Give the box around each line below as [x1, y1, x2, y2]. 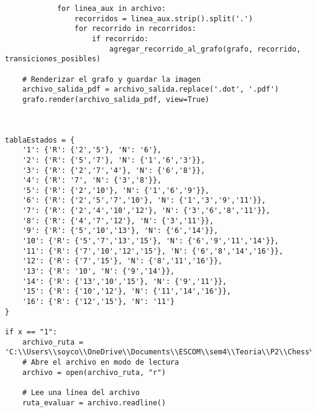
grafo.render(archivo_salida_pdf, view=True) [22, 95, 210, 104]
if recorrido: [92, 34, 149, 43]
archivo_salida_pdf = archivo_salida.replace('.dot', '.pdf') [22, 85, 280, 94]
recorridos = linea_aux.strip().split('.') [74, 14, 253, 23]
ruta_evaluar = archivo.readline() [22, 398, 166, 407]
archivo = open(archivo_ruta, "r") [22, 368, 166, 377]
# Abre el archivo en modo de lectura [22, 357, 179, 366]
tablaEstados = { [5, 135, 75, 144]
